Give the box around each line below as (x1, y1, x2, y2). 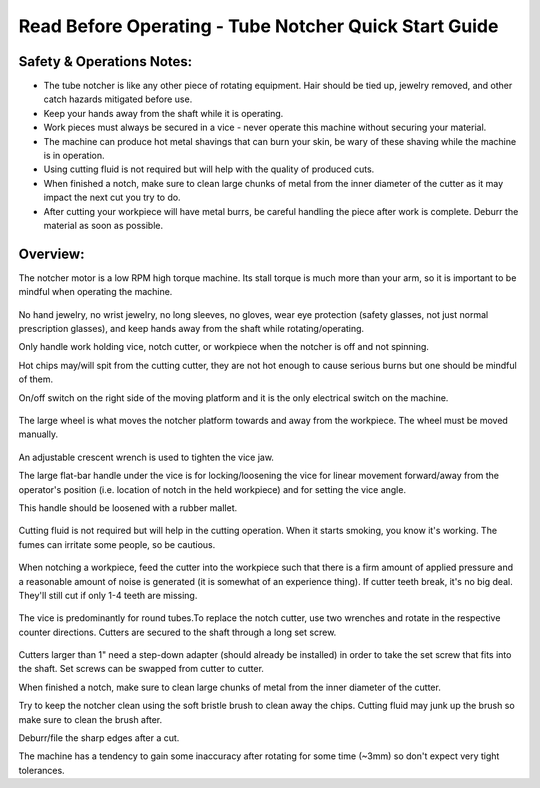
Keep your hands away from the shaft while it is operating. (43, 107, 284, 119)
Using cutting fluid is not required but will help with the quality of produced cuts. (43, 163, 375, 175)
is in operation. (43, 150, 105, 162)
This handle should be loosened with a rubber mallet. (18, 501, 238, 514)
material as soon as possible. (43, 219, 164, 231)
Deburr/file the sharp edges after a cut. (18, 732, 180, 744)
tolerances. (18, 764, 65, 776)
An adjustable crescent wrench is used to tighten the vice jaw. (18, 451, 275, 463)
